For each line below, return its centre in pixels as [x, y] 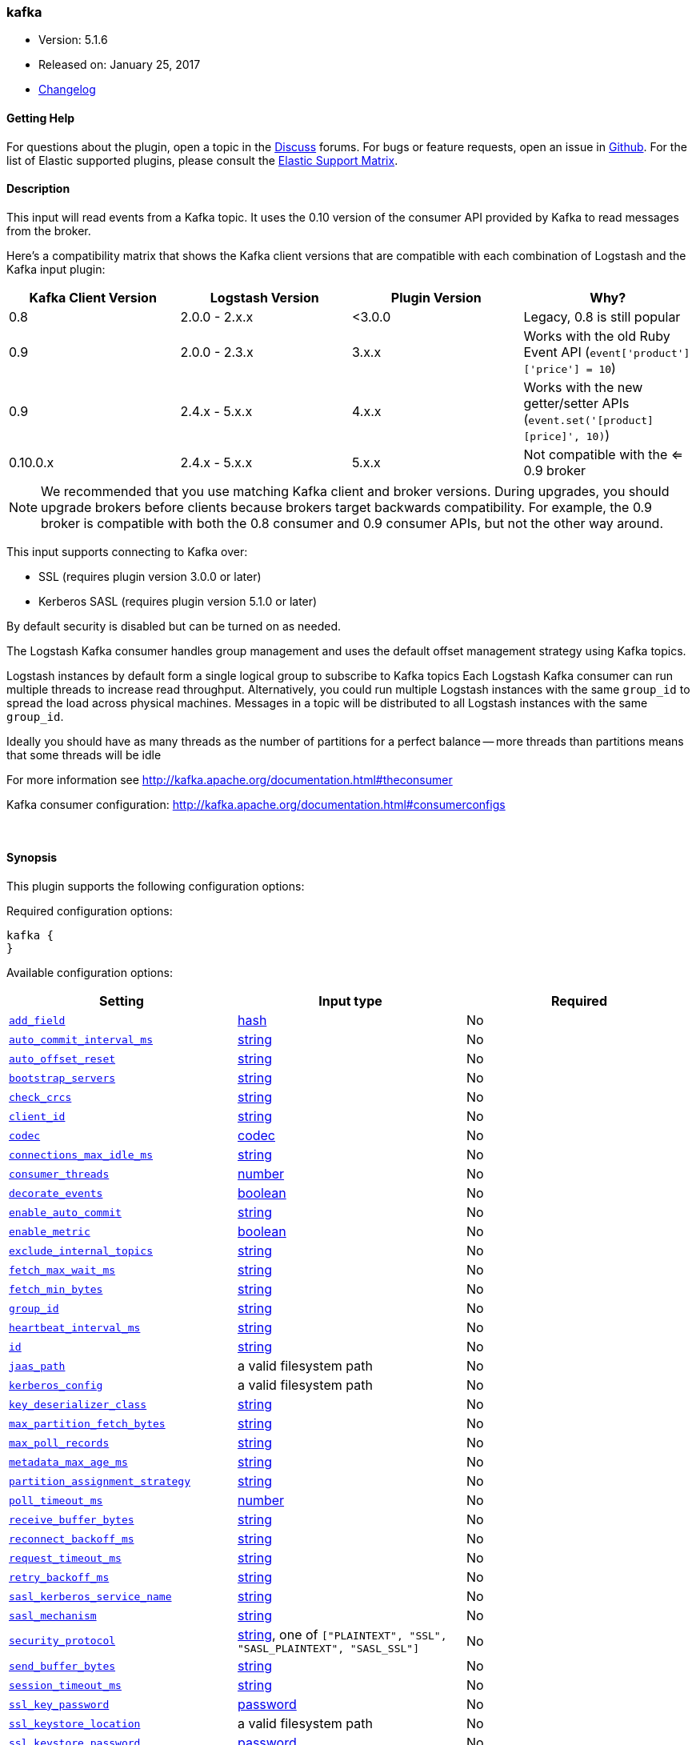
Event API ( [557, 352]
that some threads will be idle [84, 754]
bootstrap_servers [62, 1078]
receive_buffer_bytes [72, 1519]
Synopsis [32, 858]
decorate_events [56, 1193]
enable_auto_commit [65, 1212]
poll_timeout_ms [56, 1500]
